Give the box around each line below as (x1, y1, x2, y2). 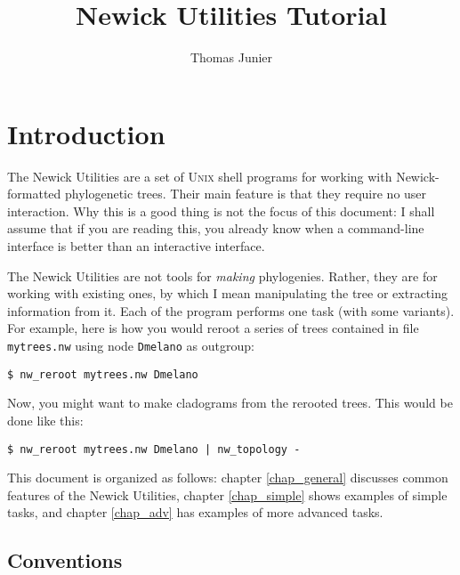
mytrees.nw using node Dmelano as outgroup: (7, 336, 254, 354)
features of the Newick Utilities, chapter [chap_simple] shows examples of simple (7, 485, 448, 504)
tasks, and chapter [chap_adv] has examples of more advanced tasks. (7, 503, 383, 522)
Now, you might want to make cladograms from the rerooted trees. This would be (7, 393, 453, 412)
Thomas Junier (190, 48, 273, 67)
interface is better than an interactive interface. (7, 237, 265, 255)
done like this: (7, 410, 84, 429)
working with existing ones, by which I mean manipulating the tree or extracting (7, 284, 448, 303)
